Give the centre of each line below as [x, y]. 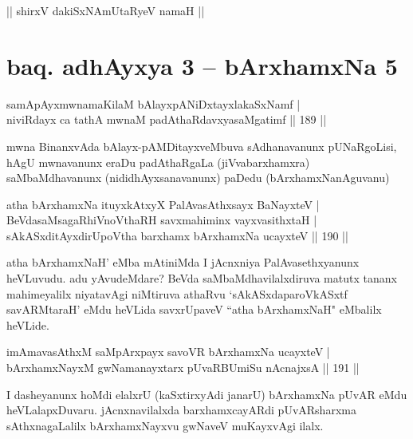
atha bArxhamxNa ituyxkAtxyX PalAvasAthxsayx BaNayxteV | [163, 204]
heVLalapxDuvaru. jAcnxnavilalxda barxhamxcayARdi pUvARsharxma [181, 410]
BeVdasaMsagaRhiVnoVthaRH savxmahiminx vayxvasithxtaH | [162, 220]
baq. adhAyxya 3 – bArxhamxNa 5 [202, 65]
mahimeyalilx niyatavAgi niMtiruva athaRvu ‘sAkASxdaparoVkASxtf [177, 293]
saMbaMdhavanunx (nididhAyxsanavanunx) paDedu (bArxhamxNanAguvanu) [198, 178]
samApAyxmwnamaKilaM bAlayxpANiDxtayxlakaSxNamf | [153, 103]
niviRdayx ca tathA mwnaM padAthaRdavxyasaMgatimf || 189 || [167, 119]
